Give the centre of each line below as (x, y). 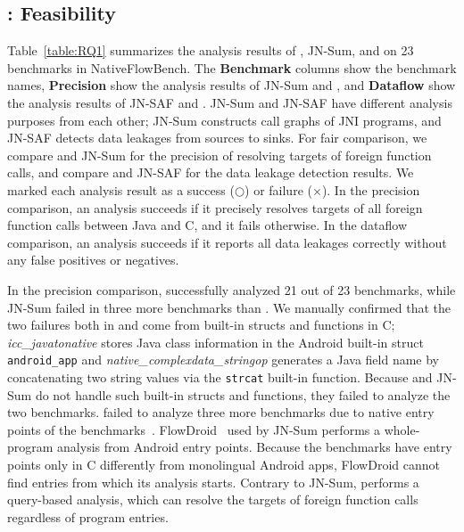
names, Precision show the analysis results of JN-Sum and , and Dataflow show (232, 85)
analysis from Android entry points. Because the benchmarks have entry (255, 447)
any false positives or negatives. (93, 260)
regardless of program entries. (88, 516)
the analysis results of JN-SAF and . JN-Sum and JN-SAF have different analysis (230, 102)
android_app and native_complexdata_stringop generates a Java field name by (224, 360)
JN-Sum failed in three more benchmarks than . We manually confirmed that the (229, 307)
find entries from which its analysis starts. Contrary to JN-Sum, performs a (213, 482)
